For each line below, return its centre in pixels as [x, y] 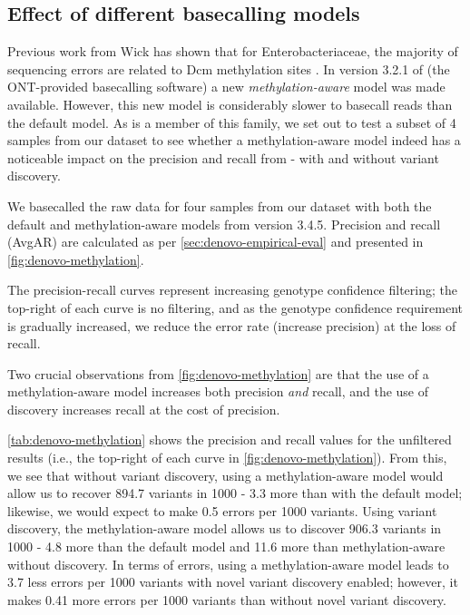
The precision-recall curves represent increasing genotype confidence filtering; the [233, 290]
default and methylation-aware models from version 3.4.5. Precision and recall [224, 224]
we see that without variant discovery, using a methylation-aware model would [225, 475]
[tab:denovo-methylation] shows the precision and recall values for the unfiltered [230, 439]
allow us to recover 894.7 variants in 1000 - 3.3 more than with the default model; [235, 493]
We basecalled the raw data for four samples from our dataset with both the [220, 205]
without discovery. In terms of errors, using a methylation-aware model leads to [228, 564]
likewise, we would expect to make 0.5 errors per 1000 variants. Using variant [222, 510]
